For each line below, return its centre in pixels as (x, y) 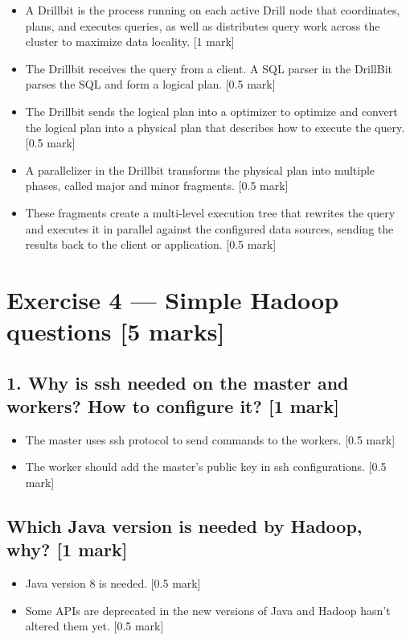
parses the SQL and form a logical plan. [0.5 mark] (150, 84)
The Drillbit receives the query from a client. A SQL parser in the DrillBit (209, 68)
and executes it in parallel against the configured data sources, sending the (209, 228)
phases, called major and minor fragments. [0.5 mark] (157, 186)
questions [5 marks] (116, 331)
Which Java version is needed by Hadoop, (184, 526)
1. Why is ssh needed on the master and (178, 382)
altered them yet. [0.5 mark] (94, 626)
